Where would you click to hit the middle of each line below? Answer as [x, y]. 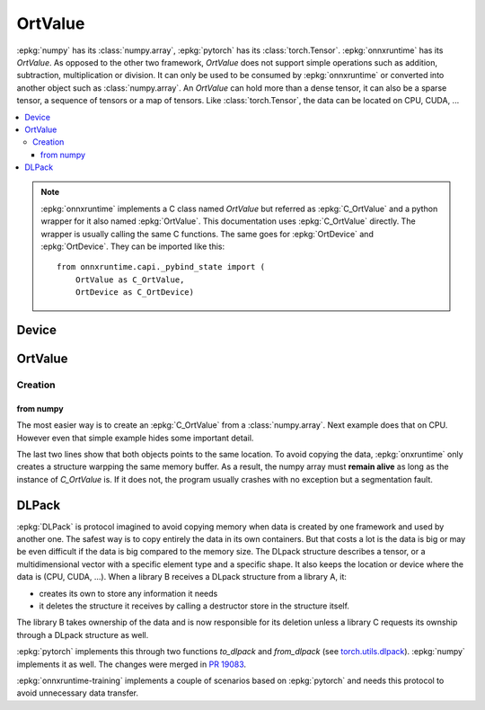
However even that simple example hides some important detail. [135, 438]
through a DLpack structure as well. [83, 635]
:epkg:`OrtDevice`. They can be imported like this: [132, 246]
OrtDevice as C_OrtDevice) [135, 293]
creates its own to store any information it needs [128, 593]
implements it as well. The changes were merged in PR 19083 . [132, 664]
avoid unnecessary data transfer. [78, 693]
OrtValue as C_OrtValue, [130, 280]
